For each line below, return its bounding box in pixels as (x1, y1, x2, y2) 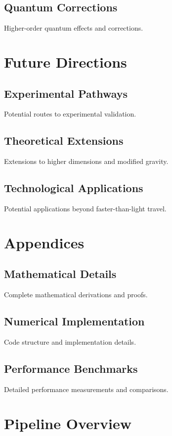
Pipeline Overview (4, 413, 131, 433)
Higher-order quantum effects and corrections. (4, 23, 143, 33)
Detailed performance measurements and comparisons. (4, 384, 169, 394)
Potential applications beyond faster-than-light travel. (4, 203, 167, 213)
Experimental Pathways (4, 85, 128, 101)
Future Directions (4, 51, 127, 72)
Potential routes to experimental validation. (4, 109, 136, 119)
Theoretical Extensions (4, 133, 124, 148)
